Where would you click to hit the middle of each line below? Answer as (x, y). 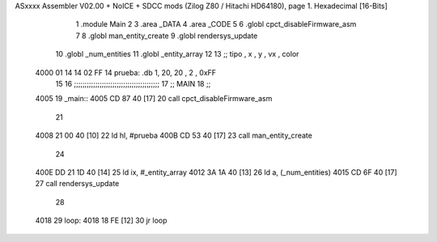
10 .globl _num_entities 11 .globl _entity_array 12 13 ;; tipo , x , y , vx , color (177, 54)
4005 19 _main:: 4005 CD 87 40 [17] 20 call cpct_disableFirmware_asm (154, 99)
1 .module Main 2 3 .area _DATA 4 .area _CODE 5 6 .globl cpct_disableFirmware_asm (216, 24)
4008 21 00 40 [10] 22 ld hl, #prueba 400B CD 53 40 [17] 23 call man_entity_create (174, 136)
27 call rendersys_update (77, 184)
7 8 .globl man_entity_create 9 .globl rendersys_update (167, 36)
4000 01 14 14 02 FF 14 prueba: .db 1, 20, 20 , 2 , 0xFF (126, 72)
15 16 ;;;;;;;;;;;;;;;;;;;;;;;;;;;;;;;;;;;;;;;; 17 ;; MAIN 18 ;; (133, 83)
